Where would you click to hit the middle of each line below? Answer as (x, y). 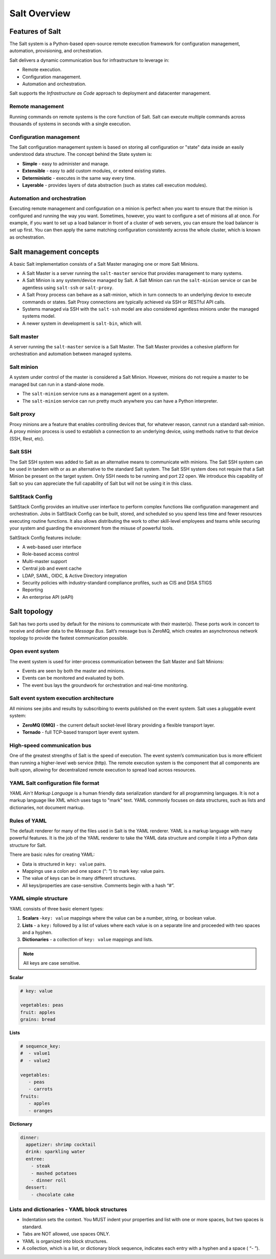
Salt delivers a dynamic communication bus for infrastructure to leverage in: (89, 60)
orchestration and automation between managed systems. (71, 354)
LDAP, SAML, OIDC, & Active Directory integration (75, 575)
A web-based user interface (52, 547)
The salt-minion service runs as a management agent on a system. (96, 394)
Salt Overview (40, 13)
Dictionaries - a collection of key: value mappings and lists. (88, 940)
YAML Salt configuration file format (54, 783)
